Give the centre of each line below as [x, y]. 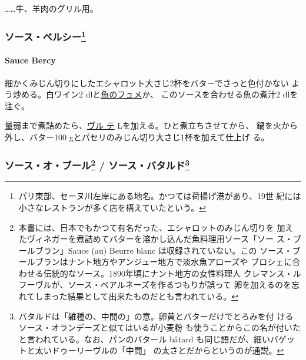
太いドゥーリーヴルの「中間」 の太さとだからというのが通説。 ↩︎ [159, 350]
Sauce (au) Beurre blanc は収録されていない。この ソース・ [180, 250]
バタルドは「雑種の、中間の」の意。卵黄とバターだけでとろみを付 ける [156, 316]
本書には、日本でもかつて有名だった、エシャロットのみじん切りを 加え [156, 227]
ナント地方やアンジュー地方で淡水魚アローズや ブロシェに [180, 262]
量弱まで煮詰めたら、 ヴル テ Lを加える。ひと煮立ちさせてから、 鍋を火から [151, 125]
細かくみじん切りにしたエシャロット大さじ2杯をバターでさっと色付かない [147, 83]
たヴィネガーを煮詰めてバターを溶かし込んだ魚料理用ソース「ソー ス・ [156, 239]
